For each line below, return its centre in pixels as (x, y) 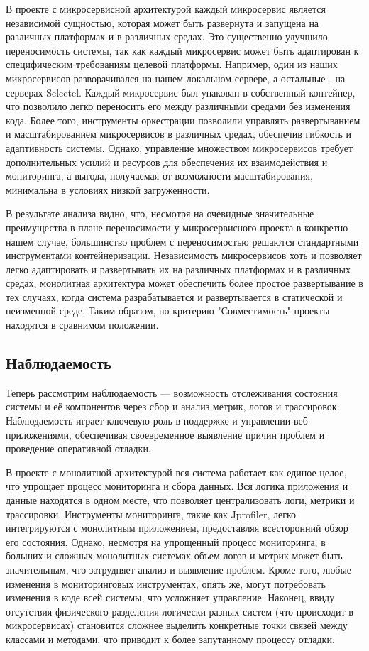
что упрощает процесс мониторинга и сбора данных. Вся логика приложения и (177, 486)
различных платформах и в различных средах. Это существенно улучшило (167, 37)
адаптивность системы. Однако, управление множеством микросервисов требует (180, 147)
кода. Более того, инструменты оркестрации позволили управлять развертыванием (183, 120)
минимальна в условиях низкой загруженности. (108, 189)
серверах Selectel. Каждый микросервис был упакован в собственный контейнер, (181, 92)
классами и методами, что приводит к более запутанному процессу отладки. (170, 639)
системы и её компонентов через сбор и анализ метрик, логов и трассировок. (173, 406)
